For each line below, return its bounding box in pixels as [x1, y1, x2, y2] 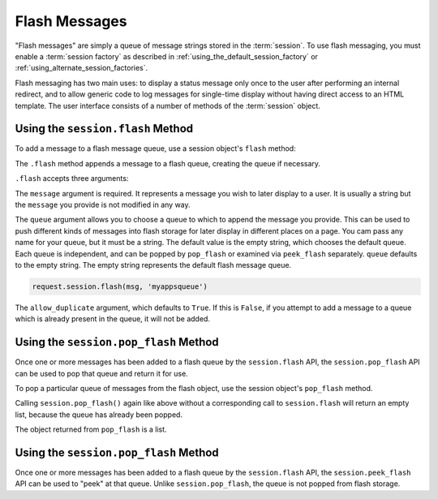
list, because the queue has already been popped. [15, 410, 182, 419]
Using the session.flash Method [15, 122, 194, 136]
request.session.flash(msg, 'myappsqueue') [32, 282, 208, 291]
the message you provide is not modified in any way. [15, 200, 191, 209]
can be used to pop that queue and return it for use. [15, 368, 188, 378]
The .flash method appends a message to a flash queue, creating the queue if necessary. [15, 158, 320, 168]
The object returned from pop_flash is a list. [15, 424, 167, 434]
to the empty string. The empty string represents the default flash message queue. [15, 260, 292, 269]
